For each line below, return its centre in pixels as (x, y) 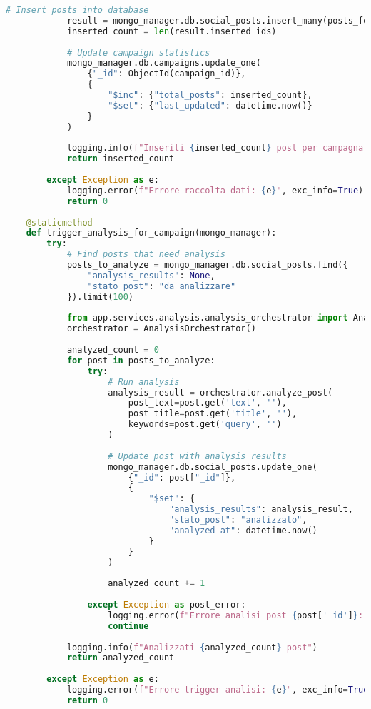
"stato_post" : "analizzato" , (238, 520)
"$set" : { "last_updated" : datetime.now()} (210, 105)
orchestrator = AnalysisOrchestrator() (161, 329)
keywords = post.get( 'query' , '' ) (205, 424)
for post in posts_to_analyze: (141, 360)
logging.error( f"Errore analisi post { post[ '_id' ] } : (236, 615)
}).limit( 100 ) (100, 297)
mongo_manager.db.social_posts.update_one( (213, 467)
